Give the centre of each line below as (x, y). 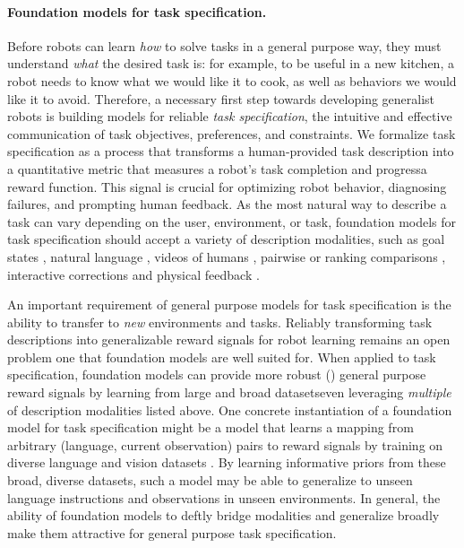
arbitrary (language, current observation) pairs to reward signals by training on (225, 444)
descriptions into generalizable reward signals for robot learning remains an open (229, 339)
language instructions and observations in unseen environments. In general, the (224, 497)
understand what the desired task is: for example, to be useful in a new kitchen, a (231, 63)
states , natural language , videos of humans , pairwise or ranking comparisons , (227, 256)
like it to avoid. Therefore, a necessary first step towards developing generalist (221, 98)
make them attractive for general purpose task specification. (172, 532)
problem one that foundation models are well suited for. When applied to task (222, 357)
